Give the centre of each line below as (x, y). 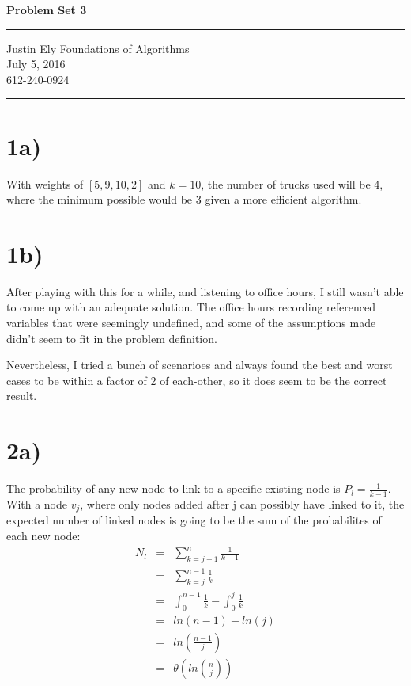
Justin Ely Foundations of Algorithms (98, 48)
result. (22, 396)
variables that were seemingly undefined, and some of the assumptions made (191, 322)
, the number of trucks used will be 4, (292, 183)
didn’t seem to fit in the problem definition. (112, 338)
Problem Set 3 (47, 10)
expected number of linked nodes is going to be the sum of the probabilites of (194, 520)
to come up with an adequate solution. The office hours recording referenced (191, 307)
